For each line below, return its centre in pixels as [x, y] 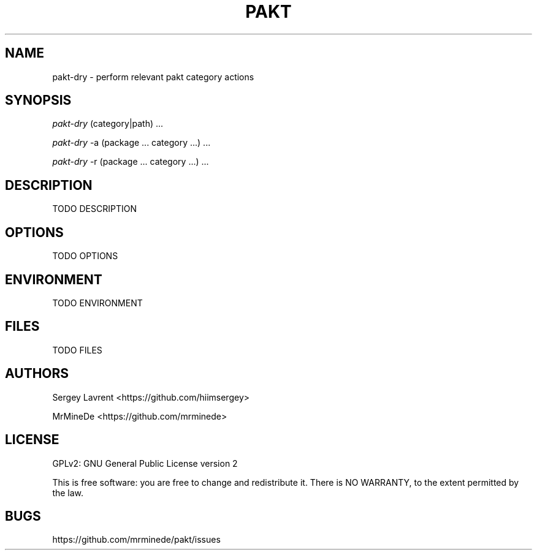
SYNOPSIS [38, 100]
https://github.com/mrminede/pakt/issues [136, 540]
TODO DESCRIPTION [94, 209]
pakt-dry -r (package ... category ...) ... [131, 162]
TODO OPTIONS [85, 256]
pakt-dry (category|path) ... [108, 124]
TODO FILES [77, 350]
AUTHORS [37, 374]
